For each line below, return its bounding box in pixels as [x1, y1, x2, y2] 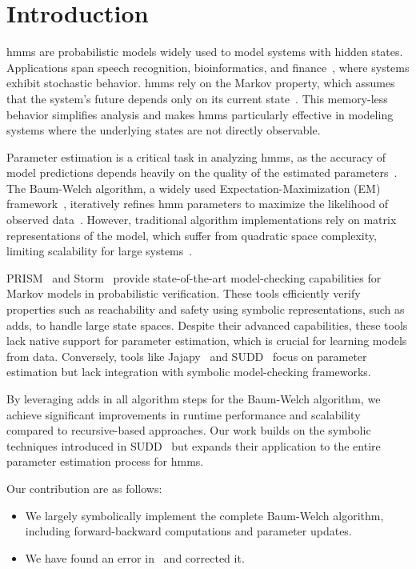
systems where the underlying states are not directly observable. [6, 122, 321, 138]
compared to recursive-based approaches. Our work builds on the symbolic [6, 422, 371, 439]
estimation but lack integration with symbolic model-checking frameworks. [6, 363, 371, 380]
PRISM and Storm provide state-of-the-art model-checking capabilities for [6, 269, 382, 286]
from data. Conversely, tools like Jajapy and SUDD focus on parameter [6, 347, 367, 364]
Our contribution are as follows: [6, 479, 162, 496]
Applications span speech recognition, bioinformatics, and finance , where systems [6, 58, 410, 75]
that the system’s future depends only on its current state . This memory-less [6, 90, 388, 106]
